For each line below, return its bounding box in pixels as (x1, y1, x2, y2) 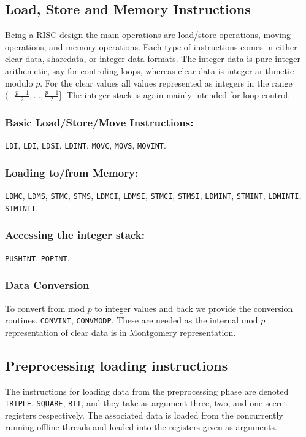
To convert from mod (5, 301, 85, 314)
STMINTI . (5, 201, 39, 214)
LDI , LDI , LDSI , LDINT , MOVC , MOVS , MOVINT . (5, 139, 166, 152)
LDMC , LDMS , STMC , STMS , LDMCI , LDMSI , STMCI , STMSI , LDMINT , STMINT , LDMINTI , (5, 189, 302, 202)
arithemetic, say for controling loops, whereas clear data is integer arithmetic (5, 64, 294, 77)
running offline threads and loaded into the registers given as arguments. (5, 420, 277, 433)
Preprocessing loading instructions (5, 355, 228, 374)
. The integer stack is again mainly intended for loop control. (61, 88, 291, 101)
